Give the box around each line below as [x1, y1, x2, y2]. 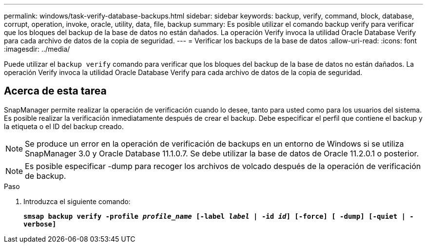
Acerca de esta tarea [4, 85, 107, 97]
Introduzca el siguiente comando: [23, 197, 131, 206]
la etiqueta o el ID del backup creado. [4, 122, 124, 131]
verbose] [23, 220, 57, 228]
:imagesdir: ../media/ [4, 45, 70, 53]
